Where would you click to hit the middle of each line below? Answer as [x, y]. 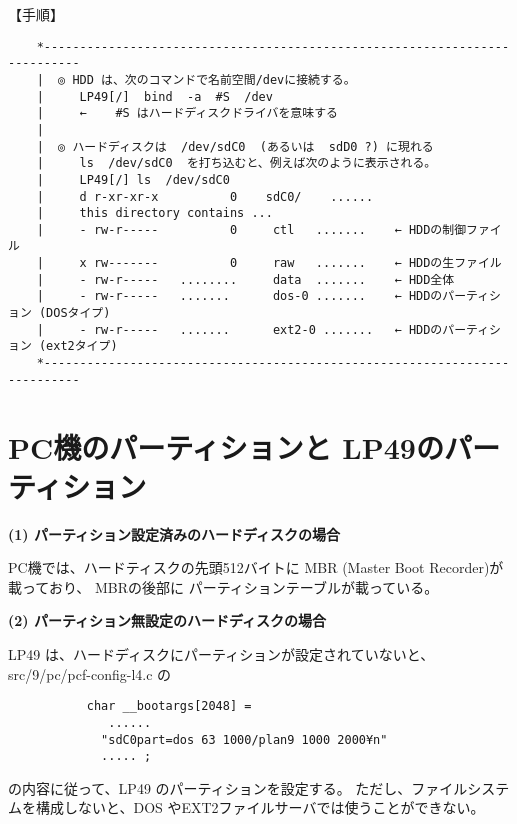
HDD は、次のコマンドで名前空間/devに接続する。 [214, 79]
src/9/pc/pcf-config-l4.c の [90, 673]
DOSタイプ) [78, 313]
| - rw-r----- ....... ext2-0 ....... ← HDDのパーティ [263, 329]
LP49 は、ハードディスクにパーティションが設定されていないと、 [221, 654]
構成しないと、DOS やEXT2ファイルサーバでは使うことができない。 [260, 807]
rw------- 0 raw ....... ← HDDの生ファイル [297, 263]
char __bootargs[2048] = [169, 706]
